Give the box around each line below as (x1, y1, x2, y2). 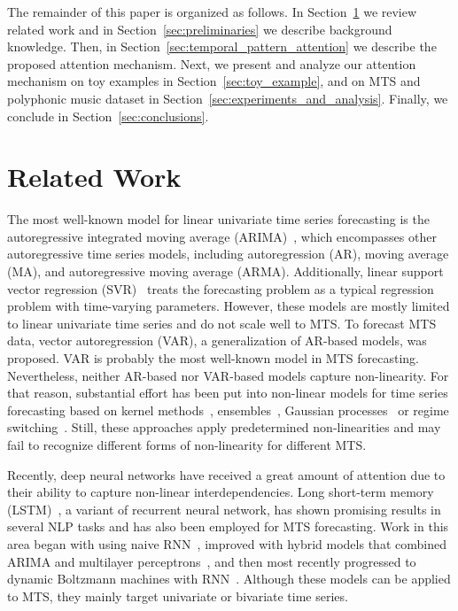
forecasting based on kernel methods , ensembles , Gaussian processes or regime (7, 400, 449, 419)
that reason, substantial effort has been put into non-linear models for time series (7, 383, 448, 402)
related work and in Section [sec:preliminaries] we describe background (7, 19, 392, 38)
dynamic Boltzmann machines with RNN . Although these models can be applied (7, 569, 451, 588)
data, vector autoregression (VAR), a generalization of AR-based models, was (7, 331, 427, 350)
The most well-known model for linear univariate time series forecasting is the (7, 210, 430, 228)
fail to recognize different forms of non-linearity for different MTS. (7, 436, 367, 453)
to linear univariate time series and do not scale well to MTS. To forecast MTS (7, 313, 437, 332)
